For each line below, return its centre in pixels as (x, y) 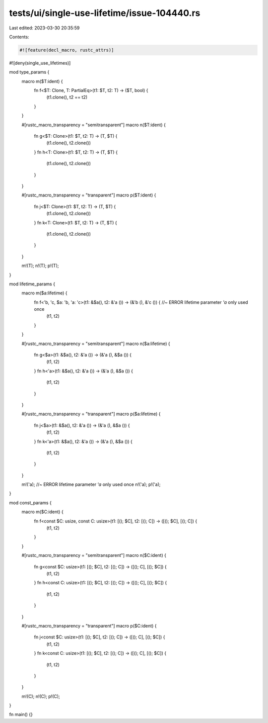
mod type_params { (29, 72)
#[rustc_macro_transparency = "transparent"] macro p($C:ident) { (89, 626)
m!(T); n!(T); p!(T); (40, 266)
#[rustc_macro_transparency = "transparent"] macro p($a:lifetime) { (91, 414)
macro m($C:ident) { (43, 512)
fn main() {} (21, 715)
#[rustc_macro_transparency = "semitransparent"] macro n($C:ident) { (94, 555)
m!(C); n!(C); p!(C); (41, 696)
